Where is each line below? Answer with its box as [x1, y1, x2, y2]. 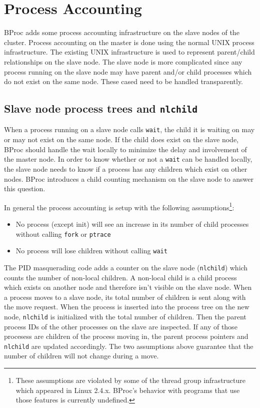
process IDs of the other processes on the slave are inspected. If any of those [4, 321, 237, 331]
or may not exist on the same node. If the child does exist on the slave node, [4, 134, 238, 145]
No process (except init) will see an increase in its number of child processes [15, 219, 249, 229]
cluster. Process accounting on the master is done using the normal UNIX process [4, 37, 254, 47]
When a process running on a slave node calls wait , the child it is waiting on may [4, 124, 255, 135]
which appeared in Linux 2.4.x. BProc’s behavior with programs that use [15, 384, 240, 395]
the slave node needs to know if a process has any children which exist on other [4, 163, 247, 174]
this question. [4, 183, 45, 194]
